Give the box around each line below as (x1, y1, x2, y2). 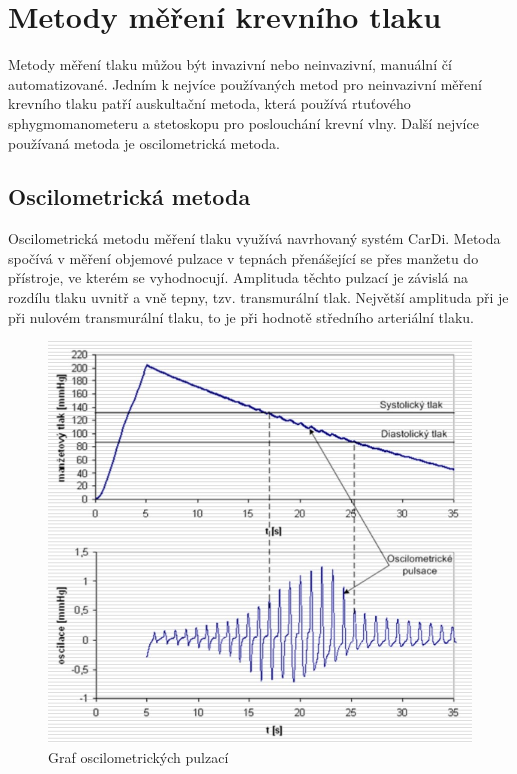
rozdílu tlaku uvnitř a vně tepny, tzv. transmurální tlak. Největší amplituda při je (8, 287, 509, 308)
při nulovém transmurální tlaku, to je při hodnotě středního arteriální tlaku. (8, 306, 475, 327)
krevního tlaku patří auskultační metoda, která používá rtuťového (8, 93, 411, 114)
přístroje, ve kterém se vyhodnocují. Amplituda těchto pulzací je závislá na (8, 267, 469, 288)
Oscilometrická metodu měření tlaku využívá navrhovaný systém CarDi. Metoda (8, 228, 501, 249)
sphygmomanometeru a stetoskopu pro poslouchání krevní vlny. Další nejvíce (8, 112, 479, 133)
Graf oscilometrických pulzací (48, 746, 229, 767)
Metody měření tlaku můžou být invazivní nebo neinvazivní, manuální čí (8, 54, 452, 75)
